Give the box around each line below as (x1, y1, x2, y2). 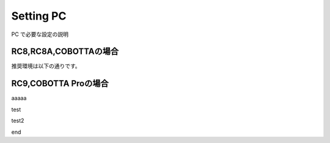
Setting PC (11, 9, 67, 23)
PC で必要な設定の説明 (11, 31, 69, 38)
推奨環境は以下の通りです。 (11, 62, 81, 70)
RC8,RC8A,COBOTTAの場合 (11, 46, 119, 57)
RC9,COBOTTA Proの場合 (11, 78, 109, 89)
